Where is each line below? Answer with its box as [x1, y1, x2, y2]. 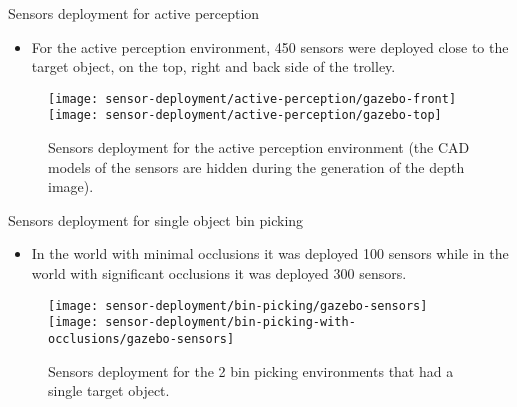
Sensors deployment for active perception [8, 3, 260, 23]
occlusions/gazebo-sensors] [48, 331, 235, 346]
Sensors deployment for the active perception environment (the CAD [48, 137, 470, 158]
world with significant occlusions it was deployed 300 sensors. [31, 263, 407, 284]
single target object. [48, 380, 170, 401]
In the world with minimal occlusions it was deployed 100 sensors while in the [31, 243, 509, 264]
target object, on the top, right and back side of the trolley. [31, 56, 396, 77]
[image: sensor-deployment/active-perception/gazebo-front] [48, 91, 457, 106]
